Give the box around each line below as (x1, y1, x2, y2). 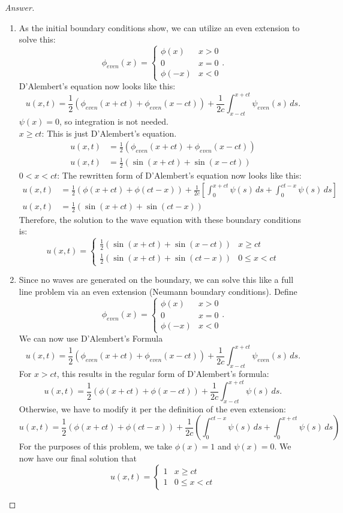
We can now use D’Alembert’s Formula (19, 332, 163, 345)
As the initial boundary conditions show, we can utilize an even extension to (19, 21, 300, 34)
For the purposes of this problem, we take (19, 440, 173, 452)
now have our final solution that (19, 452, 137, 464)
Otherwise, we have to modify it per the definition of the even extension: (19, 402, 286, 415)
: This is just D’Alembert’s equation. (41, 126, 177, 139)
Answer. (5, 1, 35, 13)
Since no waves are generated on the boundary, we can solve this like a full (19, 273, 294, 286)
